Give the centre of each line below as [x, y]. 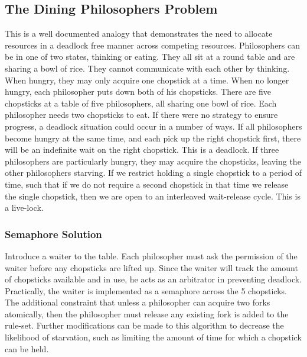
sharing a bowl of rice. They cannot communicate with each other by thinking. [147, 68]
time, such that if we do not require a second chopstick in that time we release [147, 184]
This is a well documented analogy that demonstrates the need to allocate [139, 33]
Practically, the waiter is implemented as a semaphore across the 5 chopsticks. [146, 290]
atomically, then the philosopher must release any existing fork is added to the [147, 313]
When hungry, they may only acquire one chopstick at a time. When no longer [147, 80]
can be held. [27, 348]
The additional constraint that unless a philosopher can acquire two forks [138, 302]
